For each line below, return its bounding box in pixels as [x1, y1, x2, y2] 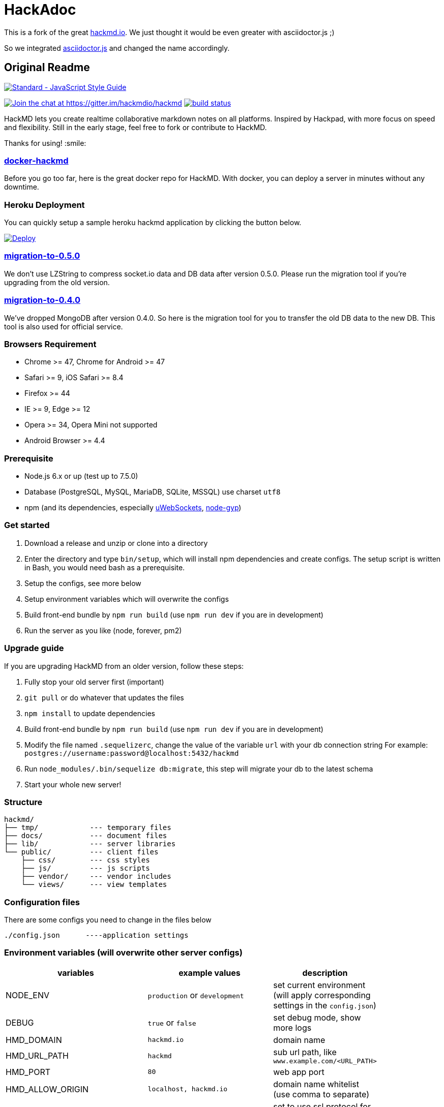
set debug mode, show [273, 1012, 361, 1023]
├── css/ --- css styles [21, 856, 150, 865]
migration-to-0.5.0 [4, 251, 80, 261]
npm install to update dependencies [24, 709, 155, 718]
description [302, 967, 348, 978]
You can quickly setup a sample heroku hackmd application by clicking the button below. [4, 218, 302, 227]
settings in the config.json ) [273, 1000, 376, 1010]
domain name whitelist [273, 1079, 360, 1089]
